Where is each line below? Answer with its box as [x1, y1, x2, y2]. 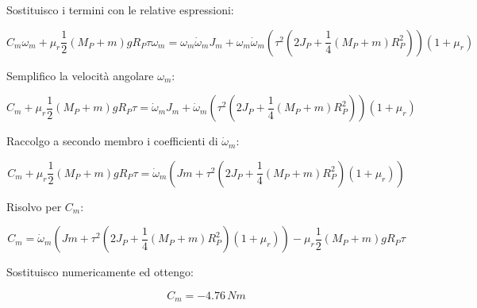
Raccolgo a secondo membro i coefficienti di [6, 133, 218, 149]
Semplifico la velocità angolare [6, 67, 154, 83]
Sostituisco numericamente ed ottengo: [6, 264, 194, 280]
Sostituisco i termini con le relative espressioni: [6, 2, 234, 17]
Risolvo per [6, 198, 62, 214]
